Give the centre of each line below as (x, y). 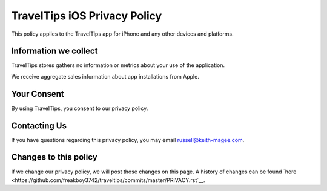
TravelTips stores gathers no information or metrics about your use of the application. (118, 65)
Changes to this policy (54, 157)
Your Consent (38, 94)
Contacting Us (39, 125)
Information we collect (54, 51)
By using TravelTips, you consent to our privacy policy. (80, 108)
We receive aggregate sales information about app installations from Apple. (105, 76)
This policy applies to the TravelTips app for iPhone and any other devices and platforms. (122, 34)
